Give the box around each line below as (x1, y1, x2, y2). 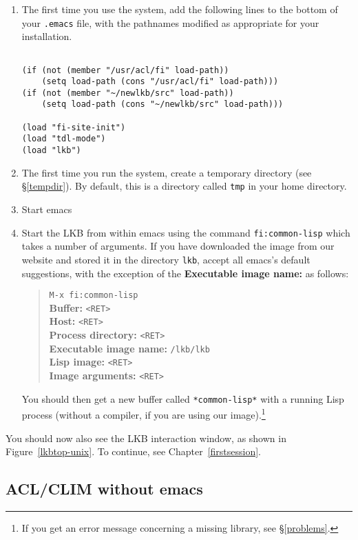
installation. (21, 29, 72, 43)
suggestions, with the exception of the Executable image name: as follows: (21, 266, 349, 280)
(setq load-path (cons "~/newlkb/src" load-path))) (41, 99, 284, 110)
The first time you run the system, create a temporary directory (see (21, 165, 312, 179)
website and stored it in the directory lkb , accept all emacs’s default (21, 252, 310, 266)
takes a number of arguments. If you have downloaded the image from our (21, 239, 335, 253)
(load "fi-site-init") (21, 122, 126, 132)
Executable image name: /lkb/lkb (49, 341, 210, 355)
